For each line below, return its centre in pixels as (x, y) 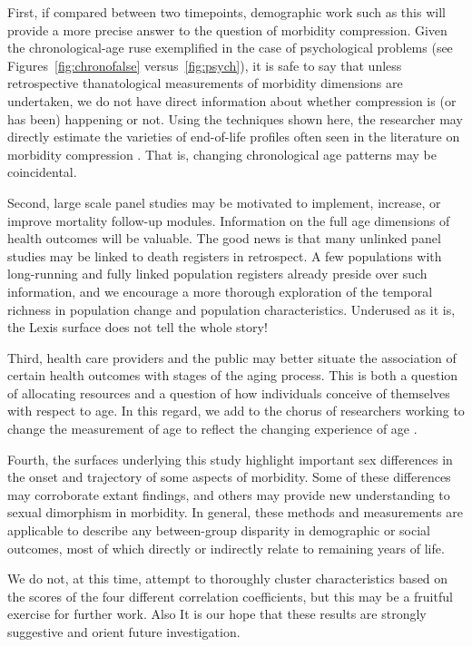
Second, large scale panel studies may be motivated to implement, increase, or (224, 202)
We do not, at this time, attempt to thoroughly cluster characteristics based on (228, 578)
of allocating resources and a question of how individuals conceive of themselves (229, 392)
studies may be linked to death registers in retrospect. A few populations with (225, 255)
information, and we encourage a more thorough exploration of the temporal (220, 291)
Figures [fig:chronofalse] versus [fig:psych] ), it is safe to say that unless (205, 65)
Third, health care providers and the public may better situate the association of (232, 357)
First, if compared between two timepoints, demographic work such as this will (226, 12)
